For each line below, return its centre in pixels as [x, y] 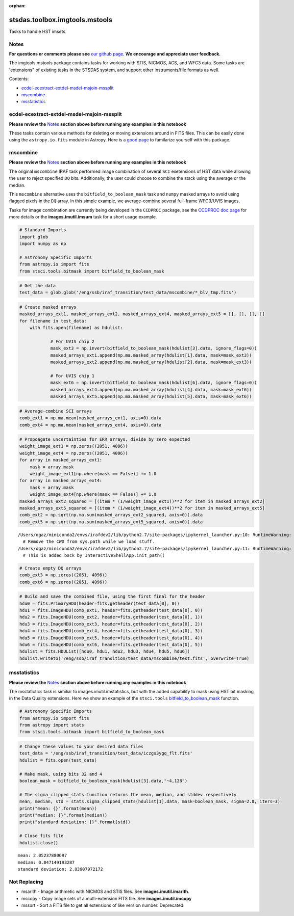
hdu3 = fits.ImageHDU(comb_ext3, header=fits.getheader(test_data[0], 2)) [111, 624]
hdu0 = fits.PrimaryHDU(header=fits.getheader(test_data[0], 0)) [99, 603]
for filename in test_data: [53, 321]
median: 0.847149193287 [46, 862]
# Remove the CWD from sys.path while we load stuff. [89, 542]
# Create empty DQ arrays [50, 568]
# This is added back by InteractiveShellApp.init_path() [94, 555]
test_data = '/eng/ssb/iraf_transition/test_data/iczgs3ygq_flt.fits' [106, 753]
